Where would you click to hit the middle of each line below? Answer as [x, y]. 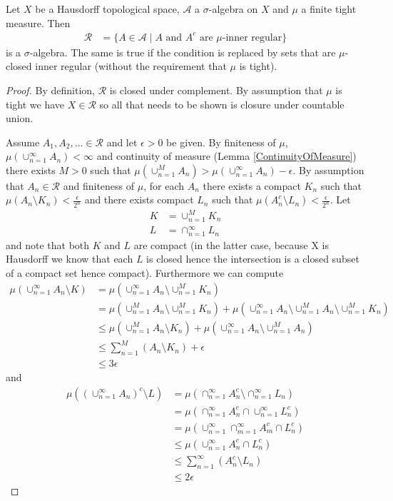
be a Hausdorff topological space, [107, 9]
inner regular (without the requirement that [131, 66]
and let [122, 142]
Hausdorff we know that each [70, 259]
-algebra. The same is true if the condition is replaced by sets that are [183, 52]
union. [20, 118]
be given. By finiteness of [221, 142]
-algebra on [233, 9]
